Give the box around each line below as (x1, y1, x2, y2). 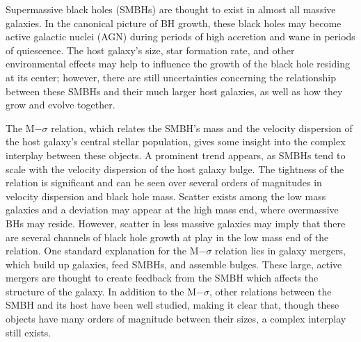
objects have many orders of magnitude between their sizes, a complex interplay (6, 311, 346, 326)
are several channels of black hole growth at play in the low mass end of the (6, 229, 329, 244)
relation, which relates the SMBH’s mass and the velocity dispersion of (51, 120, 353, 135)
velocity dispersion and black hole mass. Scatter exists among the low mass (6, 188, 326, 203)
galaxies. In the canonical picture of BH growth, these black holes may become (6, 15, 342, 30)
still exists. (6, 325, 51, 339)
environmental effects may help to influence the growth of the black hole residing (6, 56, 350, 71)
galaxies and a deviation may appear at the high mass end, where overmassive (6, 202, 339, 217)
